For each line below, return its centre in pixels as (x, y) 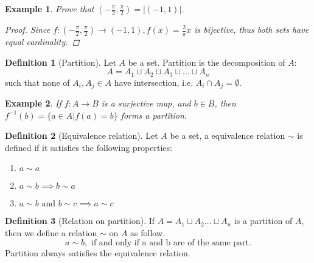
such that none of (37, 82)
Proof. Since (28, 29)
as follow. (148, 233)
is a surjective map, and (146, 103)
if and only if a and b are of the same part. (171, 243)
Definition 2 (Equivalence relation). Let (82, 135)
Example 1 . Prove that (50, 9)
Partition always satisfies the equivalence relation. (98, 252)
